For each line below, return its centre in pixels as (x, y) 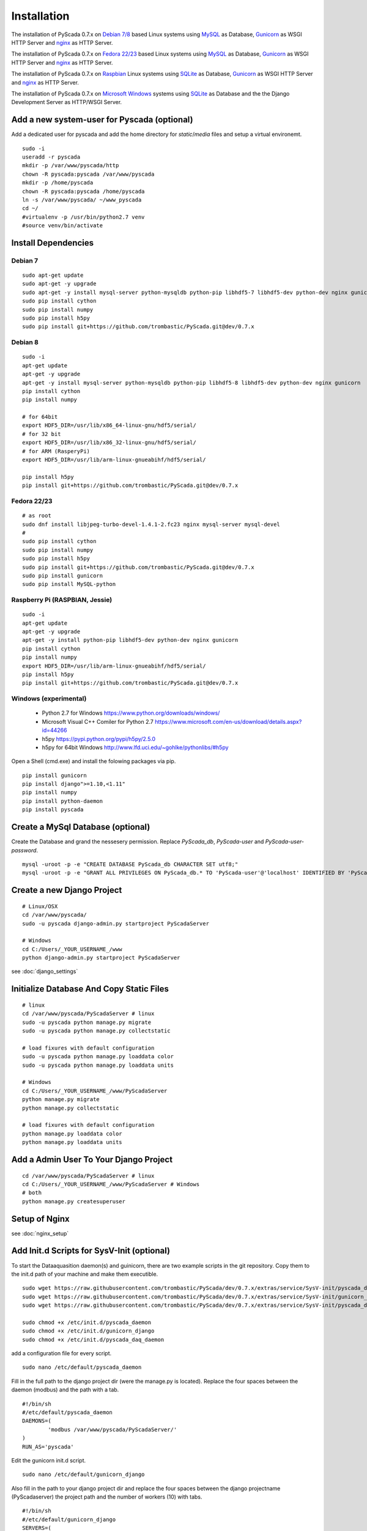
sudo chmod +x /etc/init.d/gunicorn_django (88, 1331)
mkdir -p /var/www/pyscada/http (71, 166)
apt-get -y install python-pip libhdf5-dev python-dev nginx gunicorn (130, 640)
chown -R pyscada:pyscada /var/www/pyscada (88, 174)
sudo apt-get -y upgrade (59, 284)
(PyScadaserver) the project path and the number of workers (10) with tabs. (107, 1497)
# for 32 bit (42, 434)
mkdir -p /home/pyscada (58, 183)
